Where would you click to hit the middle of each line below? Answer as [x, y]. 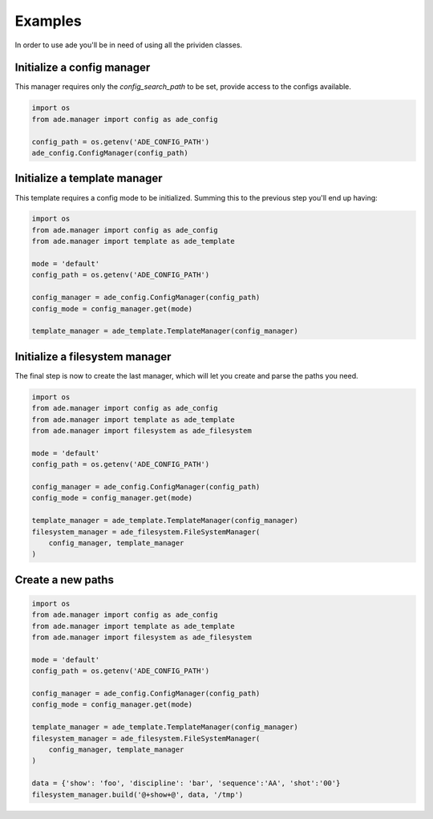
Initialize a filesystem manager [93, 357]
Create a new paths [64, 580]
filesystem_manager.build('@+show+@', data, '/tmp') [138, 795]
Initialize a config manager [83, 68]
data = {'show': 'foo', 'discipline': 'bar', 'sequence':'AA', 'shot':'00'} [186, 783]
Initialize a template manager [89, 178]
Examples [48, 21]
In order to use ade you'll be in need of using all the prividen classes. [129, 45]
